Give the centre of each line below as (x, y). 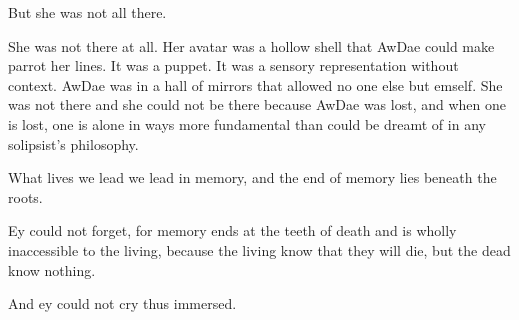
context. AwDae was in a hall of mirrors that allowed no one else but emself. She (255, 84)
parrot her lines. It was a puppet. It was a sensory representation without (233, 65)
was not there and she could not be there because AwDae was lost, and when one (257, 104)
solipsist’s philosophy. (73, 143)
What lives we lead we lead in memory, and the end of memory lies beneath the (252, 177)
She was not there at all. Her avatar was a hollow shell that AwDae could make (251, 45)
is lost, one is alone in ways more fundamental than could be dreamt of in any (247, 123)
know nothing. (52, 269)
